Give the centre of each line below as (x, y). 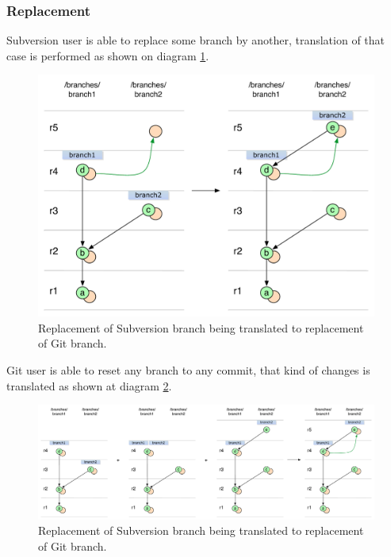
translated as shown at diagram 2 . (89, 385)
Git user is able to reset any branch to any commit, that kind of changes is (188, 369)
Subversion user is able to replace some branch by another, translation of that (196, 40)
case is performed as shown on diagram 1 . (108, 55)
